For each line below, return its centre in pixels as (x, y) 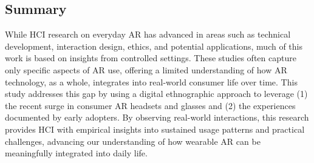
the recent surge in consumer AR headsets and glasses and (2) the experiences (150, 105)
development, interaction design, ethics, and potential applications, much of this (154, 46)
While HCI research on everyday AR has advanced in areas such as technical (148, 34)
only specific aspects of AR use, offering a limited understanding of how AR (146, 69)
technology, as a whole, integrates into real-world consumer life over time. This (151, 81)
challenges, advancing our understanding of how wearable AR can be (133, 141)
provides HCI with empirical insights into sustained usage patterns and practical (155, 129)
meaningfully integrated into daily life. (76, 153)
